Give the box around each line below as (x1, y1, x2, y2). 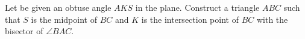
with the (256, 13, 288, 25)
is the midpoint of (31, 13, 97, 25)
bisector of (5, 25, 43, 37)
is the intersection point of (141, 13, 239, 25)
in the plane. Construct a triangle (135, 1, 260, 13)
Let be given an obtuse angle (5, 1, 112, 13)
